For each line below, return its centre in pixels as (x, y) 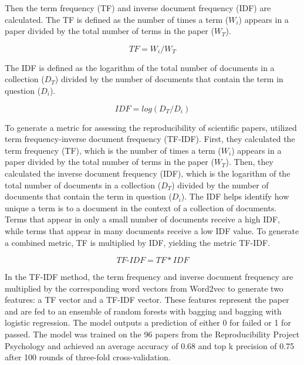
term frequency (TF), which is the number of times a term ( (113, 150)
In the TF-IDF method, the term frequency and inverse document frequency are (149, 277)
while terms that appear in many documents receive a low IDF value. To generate (152, 230)
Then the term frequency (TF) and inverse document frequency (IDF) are (138, 8)
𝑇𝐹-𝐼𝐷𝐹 (131, 261)
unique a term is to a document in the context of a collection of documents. (141, 207)
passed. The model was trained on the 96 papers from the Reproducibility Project (152, 334)
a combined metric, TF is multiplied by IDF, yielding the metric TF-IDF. (138, 242)
